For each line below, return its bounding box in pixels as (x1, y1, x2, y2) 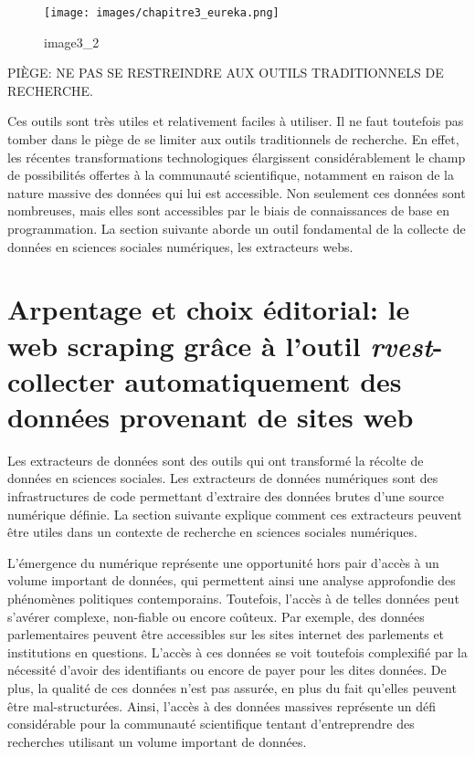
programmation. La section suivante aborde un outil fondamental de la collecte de (7, 219, 466, 237)
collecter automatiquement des (7, 362, 402, 399)
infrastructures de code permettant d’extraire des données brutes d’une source (7, 487, 444, 506)
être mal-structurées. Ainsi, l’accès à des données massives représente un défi (7, 696, 437, 715)
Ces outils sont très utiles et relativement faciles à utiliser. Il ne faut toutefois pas (7, 111, 464, 131)
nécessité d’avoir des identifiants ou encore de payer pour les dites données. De (7, 660, 447, 679)
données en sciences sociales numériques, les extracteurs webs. (7, 237, 354, 256)
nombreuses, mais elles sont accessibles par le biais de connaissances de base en (7, 201, 449, 220)
